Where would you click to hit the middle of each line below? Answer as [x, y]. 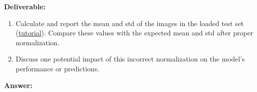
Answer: [18, 85]
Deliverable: [25, 6]
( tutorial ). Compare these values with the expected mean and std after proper [134, 33]
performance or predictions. [58, 68]
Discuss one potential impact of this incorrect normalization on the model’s [130, 59]
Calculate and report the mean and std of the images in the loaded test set [130, 23]
